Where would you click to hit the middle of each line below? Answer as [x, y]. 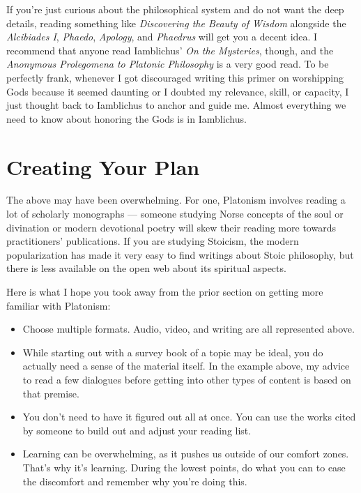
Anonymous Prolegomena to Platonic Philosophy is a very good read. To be [168, 64]
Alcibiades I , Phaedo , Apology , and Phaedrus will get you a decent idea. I [162, 37]
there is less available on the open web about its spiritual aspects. [146, 268]
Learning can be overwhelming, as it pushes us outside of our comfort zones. [186, 454]
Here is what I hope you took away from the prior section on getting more [165, 292]
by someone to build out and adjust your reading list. [137, 430]
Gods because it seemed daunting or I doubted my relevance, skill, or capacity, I [178, 91]
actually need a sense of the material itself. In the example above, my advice [186, 366]
